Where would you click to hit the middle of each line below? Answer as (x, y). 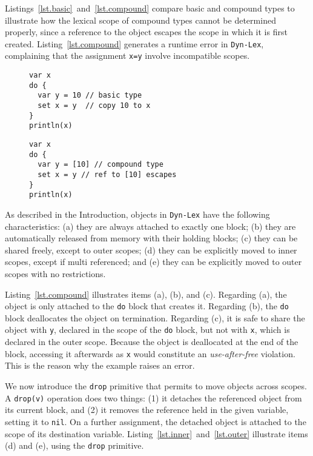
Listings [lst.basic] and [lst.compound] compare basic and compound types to (150, 8)
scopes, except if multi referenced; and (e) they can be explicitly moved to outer (153, 262)
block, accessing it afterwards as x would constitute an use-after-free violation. (150, 353)
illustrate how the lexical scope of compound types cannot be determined (140, 20)
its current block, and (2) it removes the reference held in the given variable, (147, 410)
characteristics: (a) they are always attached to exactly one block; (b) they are (150, 226)
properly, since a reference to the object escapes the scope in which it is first (146, 32)
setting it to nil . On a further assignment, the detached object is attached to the (156, 421)
